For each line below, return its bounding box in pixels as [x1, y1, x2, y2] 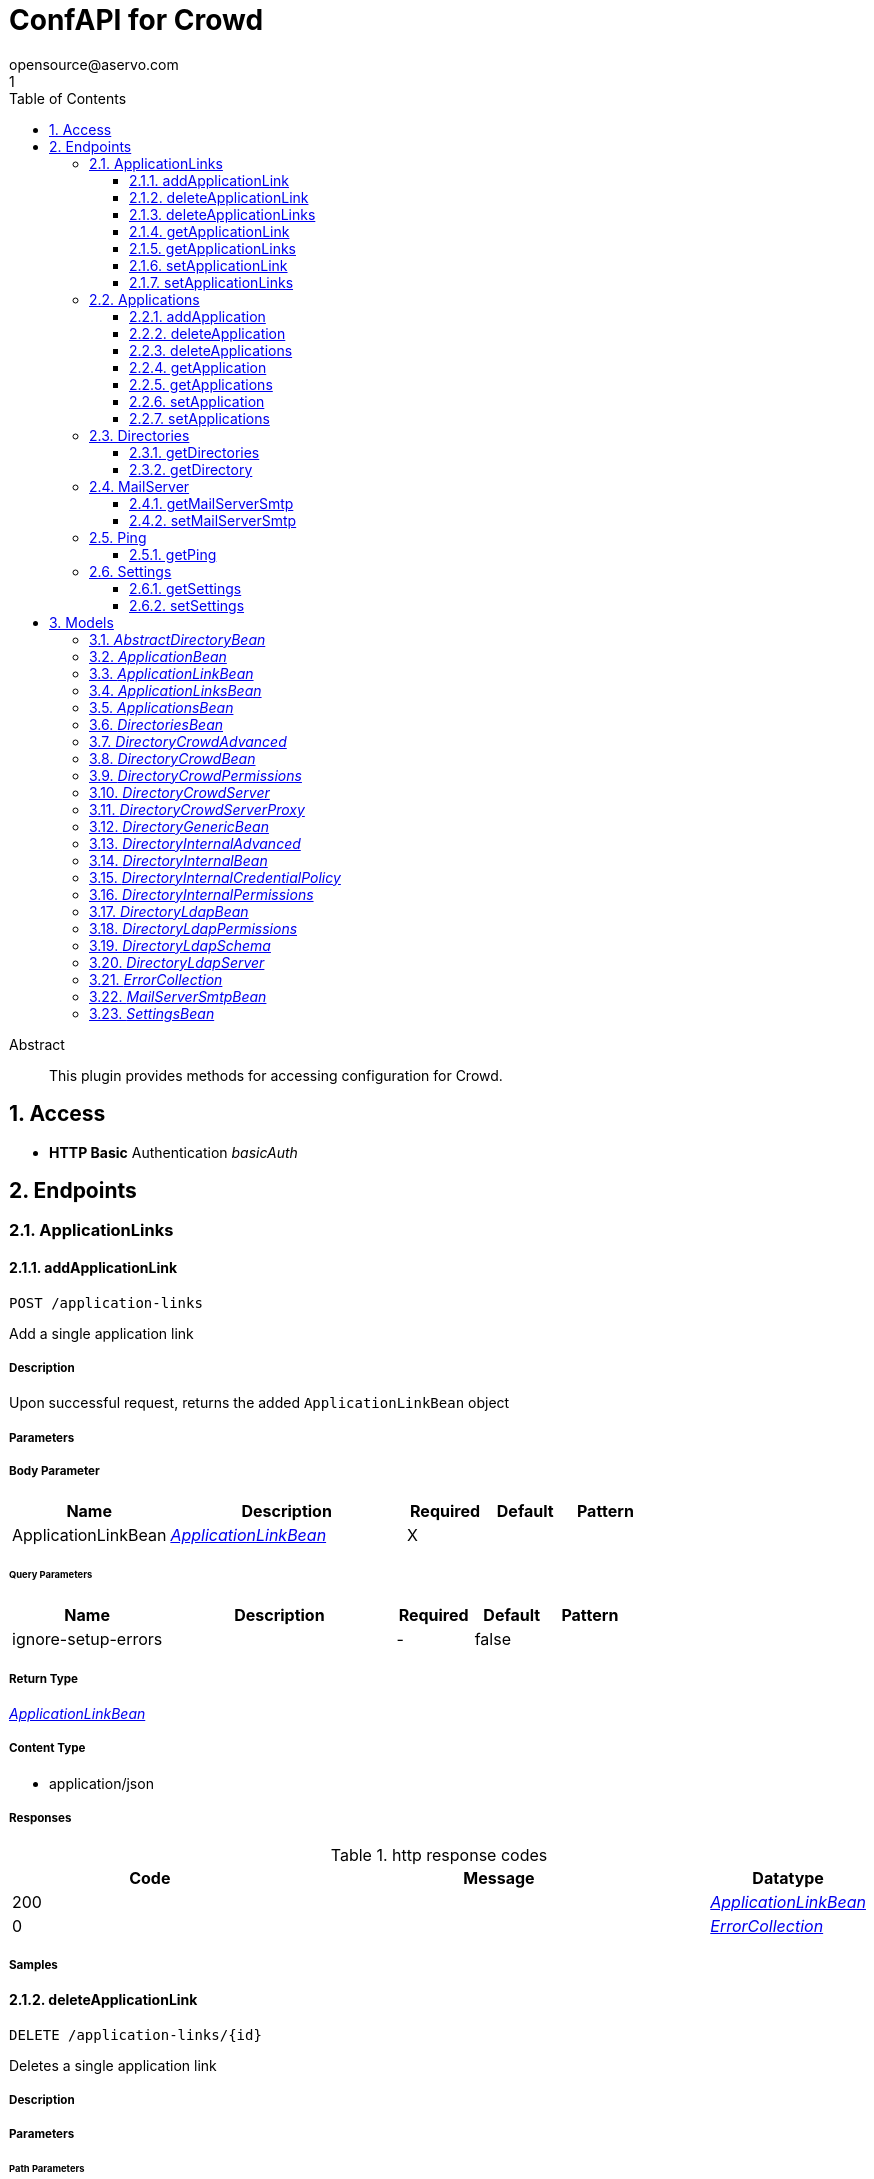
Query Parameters [9, 1569, 93, 1581]
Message [463, 1867, 535, 1888]
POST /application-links [9, 1294, 203, 1311]
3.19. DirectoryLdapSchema [89, 936, 271, 954]
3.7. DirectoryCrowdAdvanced [89, 732, 287, 750]
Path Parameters [9, 2162, 85, 2174]
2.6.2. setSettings [129, 596, 245, 614]
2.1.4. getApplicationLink [129, 222, 290, 240]
